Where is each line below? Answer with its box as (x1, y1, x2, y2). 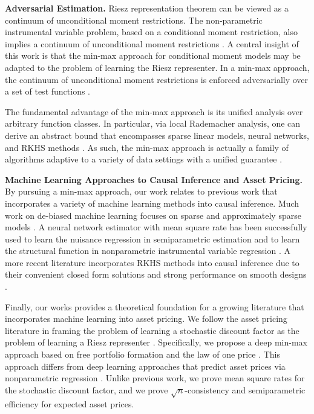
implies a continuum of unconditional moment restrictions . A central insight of (5, 37, 299, 50)
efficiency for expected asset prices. (5, 397, 134, 410)
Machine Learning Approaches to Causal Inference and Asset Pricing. (5, 173, 303, 185)
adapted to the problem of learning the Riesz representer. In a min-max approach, (5, 61, 310, 73)
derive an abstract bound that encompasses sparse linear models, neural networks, (5, 129, 309, 141)
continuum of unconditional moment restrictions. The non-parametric (5, 13, 263, 26)
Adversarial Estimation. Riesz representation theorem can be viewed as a (5, 2, 289, 14)
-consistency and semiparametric (185, 383, 306, 396)
